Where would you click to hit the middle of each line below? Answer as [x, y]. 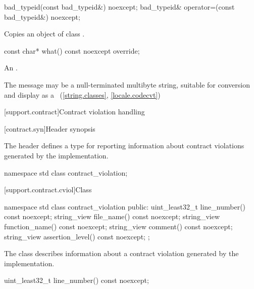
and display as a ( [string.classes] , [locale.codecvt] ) [82, 94]
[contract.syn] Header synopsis [50, 128]
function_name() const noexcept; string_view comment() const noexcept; [118, 226]
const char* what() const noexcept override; [72, 50]
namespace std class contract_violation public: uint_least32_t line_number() [125, 206]
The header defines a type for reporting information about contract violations [124, 146]
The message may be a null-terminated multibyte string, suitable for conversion [127, 84]
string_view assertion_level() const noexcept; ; [77, 236]
